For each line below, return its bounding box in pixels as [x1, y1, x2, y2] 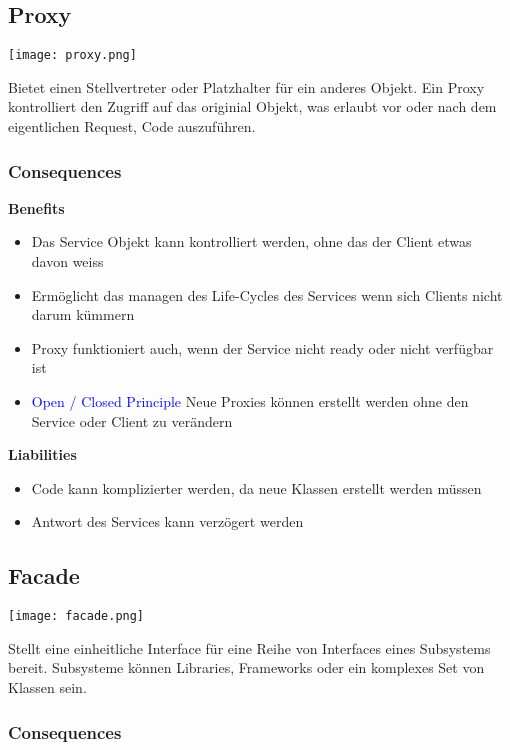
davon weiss [31, 251, 104, 272]
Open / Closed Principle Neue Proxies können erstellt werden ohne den [31, 391, 469, 412]
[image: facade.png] [8, 609, 145, 624]
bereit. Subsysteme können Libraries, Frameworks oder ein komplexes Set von [8, 657, 485, 678]
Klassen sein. [8, 677, 87, 698]
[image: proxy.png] [8, 48, 137, 63]
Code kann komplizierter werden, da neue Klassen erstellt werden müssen [31, 477, 482, 498]
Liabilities [8, 444, 77, 465]
